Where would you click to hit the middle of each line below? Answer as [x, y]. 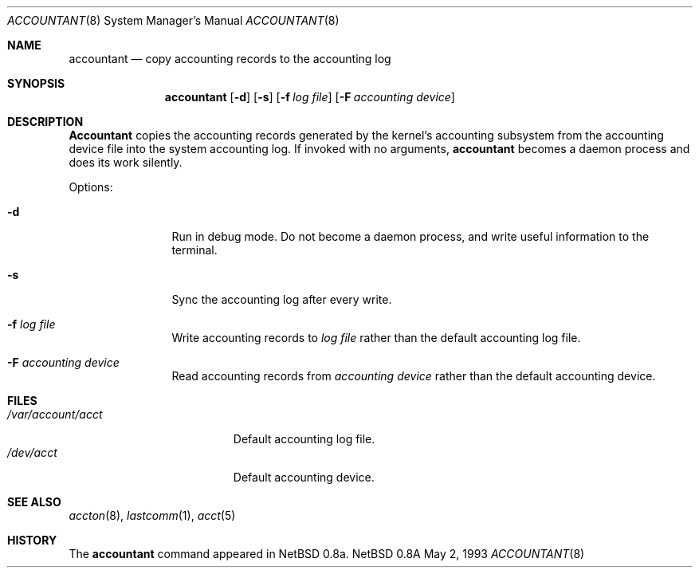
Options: [91, 187]
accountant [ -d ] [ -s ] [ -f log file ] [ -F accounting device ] [310, 97]
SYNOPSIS [36, 83]
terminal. [194, 250]
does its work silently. [126, 162]
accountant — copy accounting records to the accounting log [230, 59]
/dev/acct [32, 452]
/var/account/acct [55, 414]
